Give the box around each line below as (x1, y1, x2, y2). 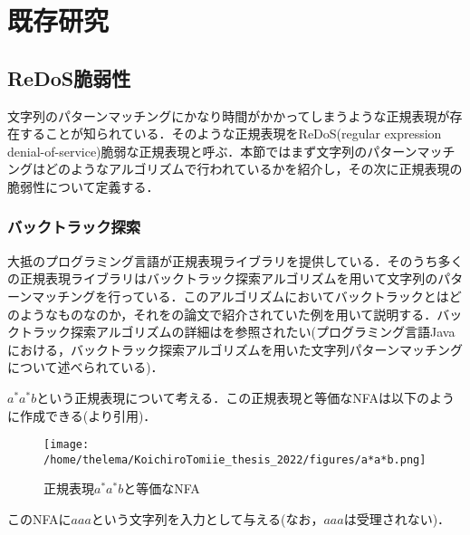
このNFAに (7, 510, 72, 529)
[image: (43, 438, 90, 452)
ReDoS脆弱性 (7, 63, 131, 91)
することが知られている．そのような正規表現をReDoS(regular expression (19, 124, 442, 143)
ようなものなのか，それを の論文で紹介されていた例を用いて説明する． (19, 304, 437, 323)
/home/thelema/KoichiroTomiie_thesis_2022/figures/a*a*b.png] (43, 453, 427, 466)
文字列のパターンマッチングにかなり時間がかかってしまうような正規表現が (7, 106, 450, 125)
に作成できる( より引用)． (7, 406, 157, 425)
